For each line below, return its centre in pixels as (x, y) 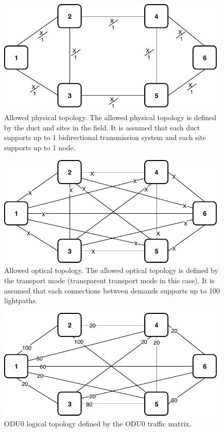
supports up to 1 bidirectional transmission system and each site (105, 137)
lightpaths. (21, 300)
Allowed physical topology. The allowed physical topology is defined (110, 117)
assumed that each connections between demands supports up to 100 (112, 290)
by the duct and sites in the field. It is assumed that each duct (102, 127)
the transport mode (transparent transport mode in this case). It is (109, 280)
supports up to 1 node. (40, 147)
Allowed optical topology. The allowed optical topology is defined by (111, 270)
